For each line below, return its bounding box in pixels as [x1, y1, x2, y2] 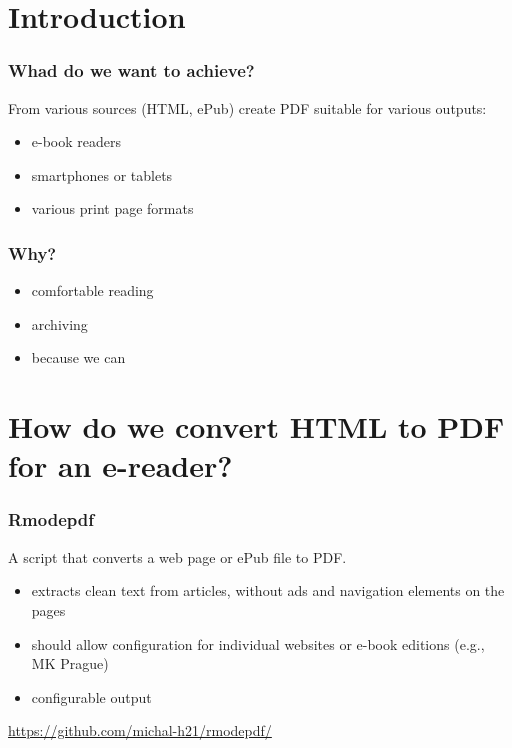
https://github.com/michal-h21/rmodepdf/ [8, 720, 272, 741]
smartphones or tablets [31, 164, 173, 185]
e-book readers [31, 131, 122, 152]
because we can [31, 347, 126, 368]
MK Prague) [31, 653, 109, 674]
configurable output [31, 686, 152, 707]
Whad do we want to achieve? [8, 58, 255, 83]
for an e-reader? [8, 445, 233, 486]
